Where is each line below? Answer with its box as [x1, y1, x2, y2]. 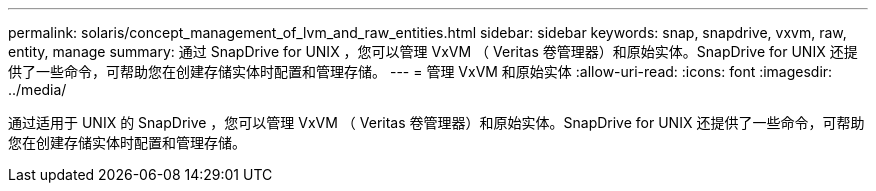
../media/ [8, 81, 67, 98]
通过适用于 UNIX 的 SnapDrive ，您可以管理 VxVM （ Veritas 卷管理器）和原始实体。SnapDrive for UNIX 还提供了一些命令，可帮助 [8, 114, 865, 131]
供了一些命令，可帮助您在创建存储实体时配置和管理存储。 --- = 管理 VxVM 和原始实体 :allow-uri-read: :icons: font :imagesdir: [8, 63, 833, 80]
